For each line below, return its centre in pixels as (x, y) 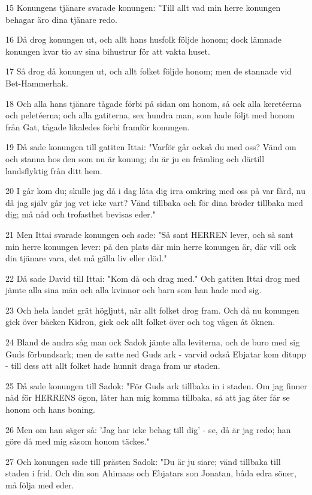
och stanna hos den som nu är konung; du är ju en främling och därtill (135, 158)
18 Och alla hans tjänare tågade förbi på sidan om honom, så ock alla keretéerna (154, 103)
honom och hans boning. (50, 409)
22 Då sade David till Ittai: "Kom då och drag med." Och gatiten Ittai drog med (153, 278)
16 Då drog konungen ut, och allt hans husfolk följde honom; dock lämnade (143, 39)
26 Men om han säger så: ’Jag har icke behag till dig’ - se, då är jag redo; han (148, 429)
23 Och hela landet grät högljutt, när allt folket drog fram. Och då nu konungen (152, 310)
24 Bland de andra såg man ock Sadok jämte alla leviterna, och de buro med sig (153, 342)
